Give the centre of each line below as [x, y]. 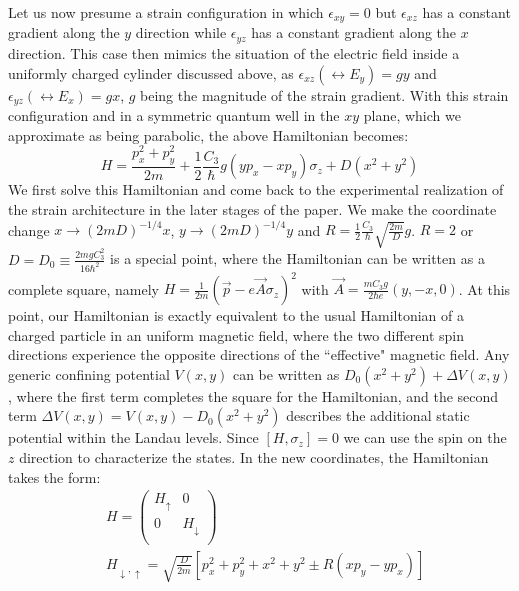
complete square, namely [83, 288]
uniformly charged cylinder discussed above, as [151, 72]
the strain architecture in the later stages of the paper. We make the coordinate [252, 209]
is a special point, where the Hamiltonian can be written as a [297, 258]
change [29, 229]
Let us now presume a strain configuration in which [166, 12]
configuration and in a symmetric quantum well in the [174, 114]
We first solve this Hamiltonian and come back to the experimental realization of [256, 189]
